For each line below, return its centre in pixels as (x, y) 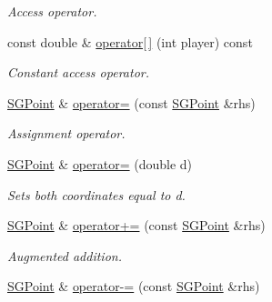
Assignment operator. (66, 133)
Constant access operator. (79, 72)
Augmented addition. (65, 255)
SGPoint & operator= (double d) (100, 163)
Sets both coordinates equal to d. (96, 194)
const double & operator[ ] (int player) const (130, 41)
